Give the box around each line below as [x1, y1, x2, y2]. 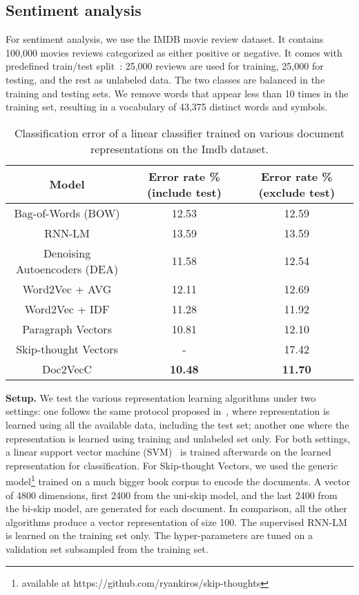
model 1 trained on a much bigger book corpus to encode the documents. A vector [6, 472, 351, 488]
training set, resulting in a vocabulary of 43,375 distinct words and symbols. [6, 99, 328, 114]
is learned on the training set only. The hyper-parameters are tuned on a [6, 528, 313, 543]
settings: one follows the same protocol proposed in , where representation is [6, 404, 330, 418]
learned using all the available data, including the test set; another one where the [6, 417, 349, 431]
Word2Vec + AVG [22, 280, 112, 297]
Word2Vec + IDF [24, 300, 110, 317]
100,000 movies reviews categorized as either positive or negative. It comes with [6, 45, 342, 59]
